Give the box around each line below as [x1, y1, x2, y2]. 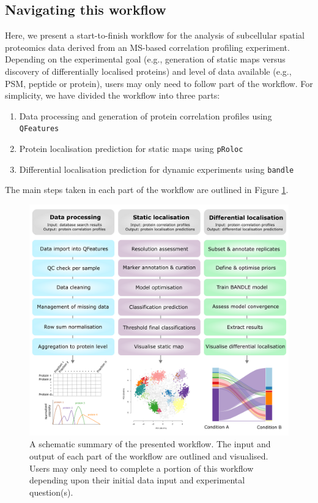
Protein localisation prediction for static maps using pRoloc [19, 142, 243, 155]
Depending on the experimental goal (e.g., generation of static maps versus [5, 53, 286, 66]
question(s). [29, 485, 73, 498]
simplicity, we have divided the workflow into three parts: [5, 89, 220, 102]
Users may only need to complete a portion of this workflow [29, 461, 254, 474]
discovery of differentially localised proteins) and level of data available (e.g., [5, 64, 292, 77]
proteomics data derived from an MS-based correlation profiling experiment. [5, 40, 290, 53]
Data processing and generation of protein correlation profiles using [19, 109, 272, 122]
